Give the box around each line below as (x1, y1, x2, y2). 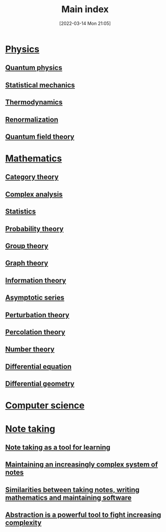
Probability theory (5, 224, 64, 233)
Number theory (5, 345, 55, 354)
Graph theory (5, 259, 49, 268)
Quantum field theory (5, 132, 74, 141)
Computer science (5, 400, 85, 411)
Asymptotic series (5, 293, 65, 302)
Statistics (5, 207, 36, 216)
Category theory (5, 173, 59, 181)
